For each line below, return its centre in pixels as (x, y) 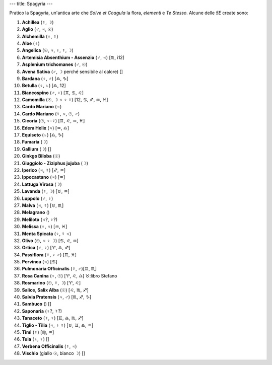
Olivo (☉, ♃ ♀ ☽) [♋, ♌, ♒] (50, 240)
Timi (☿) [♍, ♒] (38, 332)
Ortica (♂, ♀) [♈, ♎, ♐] (46, 248)
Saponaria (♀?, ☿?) (42, 311)
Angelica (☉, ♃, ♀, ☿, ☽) (48, 50)
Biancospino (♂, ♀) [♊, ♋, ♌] (53, 93)
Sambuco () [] (37, 304)
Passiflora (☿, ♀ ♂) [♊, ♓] (49, 255)
